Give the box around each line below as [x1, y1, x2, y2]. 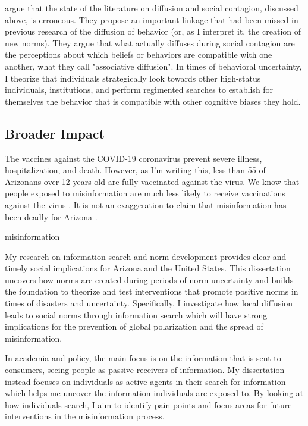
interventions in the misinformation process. [5, 410, 165, 422]
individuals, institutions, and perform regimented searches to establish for [5, 83, 274, 96]
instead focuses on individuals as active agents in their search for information [5, 375, 286, 387]
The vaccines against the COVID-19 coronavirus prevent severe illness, [5, 152, 262, 164]
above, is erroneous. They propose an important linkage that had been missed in [5, 13, 298, 26]
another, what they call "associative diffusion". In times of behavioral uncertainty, [5, 59, 302, 72]
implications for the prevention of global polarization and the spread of [5, 320, 263, 333]
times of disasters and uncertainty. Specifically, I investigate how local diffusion [5, 297, 293, 309]
